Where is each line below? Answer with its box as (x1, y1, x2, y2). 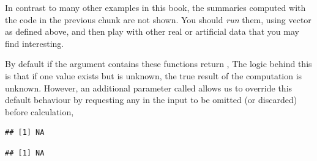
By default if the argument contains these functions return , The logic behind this (5, 57, 312, 70)
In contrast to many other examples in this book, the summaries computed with (5, 1, 306, 13)
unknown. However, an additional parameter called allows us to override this (5, 81, 293, 94)
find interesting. (5, 37, 64, 49)
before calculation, (5, 105, 74, 118)
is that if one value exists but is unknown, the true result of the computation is (5, 69, 302, 82)
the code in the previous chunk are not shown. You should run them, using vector (5, 13, 311, 26)
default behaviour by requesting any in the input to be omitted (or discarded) (5, 93, 297, 106)
